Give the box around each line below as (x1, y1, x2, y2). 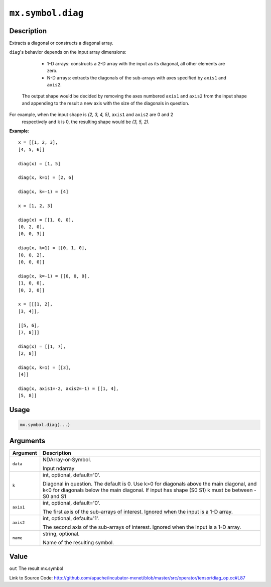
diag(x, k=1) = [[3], (18, 364, 71, 370)
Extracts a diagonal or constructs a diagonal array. (9, 40, 114, 46)
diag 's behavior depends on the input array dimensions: (9, 49, 126, 55)
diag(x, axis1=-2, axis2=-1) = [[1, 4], (18, 386, 119, 392)
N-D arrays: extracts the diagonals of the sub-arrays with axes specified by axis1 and (47, 74, 227, 80)
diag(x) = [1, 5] (18, 161, 61, 166)
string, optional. (43, 530, 80, 537)
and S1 (50, 493, 66, 500)
